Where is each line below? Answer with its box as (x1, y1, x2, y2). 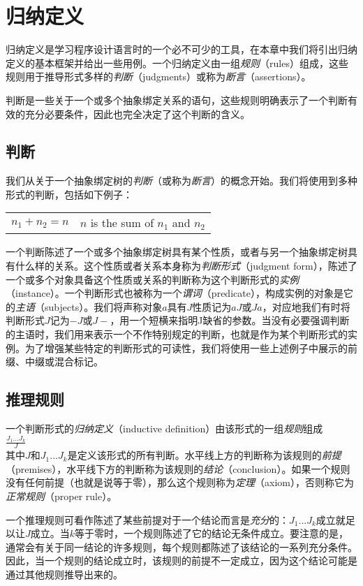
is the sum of (90, 214, 154, 231)
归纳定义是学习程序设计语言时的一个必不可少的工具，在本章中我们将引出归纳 (6, 42, 357, 57)
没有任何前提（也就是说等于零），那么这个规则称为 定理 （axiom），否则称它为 (6, 475, 354, 490)
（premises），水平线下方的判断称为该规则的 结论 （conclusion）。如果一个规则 (6, 461, 350, 476)
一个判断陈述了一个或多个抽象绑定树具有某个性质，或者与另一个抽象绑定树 (6, 244, 348, 259)
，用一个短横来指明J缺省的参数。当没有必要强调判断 (110, 313, 350, 328)
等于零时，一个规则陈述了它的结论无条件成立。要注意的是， (75, 526, 349, 541)
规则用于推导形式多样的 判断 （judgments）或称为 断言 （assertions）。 (6, 69, 311, 84)
